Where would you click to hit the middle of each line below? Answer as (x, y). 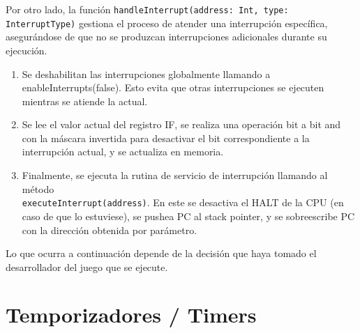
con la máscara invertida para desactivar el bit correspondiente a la (166, 138)
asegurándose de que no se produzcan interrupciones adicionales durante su (166, 37)
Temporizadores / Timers (131, 315)
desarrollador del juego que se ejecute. (87, 266)
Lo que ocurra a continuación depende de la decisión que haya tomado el (161, 253)
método (38, 188)
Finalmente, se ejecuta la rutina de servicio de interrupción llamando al (175, 175)
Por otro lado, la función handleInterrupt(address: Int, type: (147, 9)
